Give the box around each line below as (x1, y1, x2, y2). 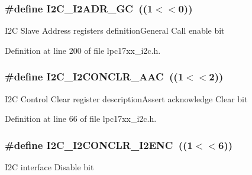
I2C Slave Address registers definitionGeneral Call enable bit (5, 24, 225, 37)
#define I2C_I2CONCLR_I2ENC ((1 (5, 137, 193, 152)
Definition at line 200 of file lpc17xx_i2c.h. (5, 44, 161, 56)
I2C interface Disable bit (5, 161, 94, 173)
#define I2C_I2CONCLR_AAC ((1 (5, 69, 184, 84)
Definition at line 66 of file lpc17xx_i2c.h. (5, 112, 157, 125)
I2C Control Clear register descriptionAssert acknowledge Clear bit (5, 92, 248, 105)
